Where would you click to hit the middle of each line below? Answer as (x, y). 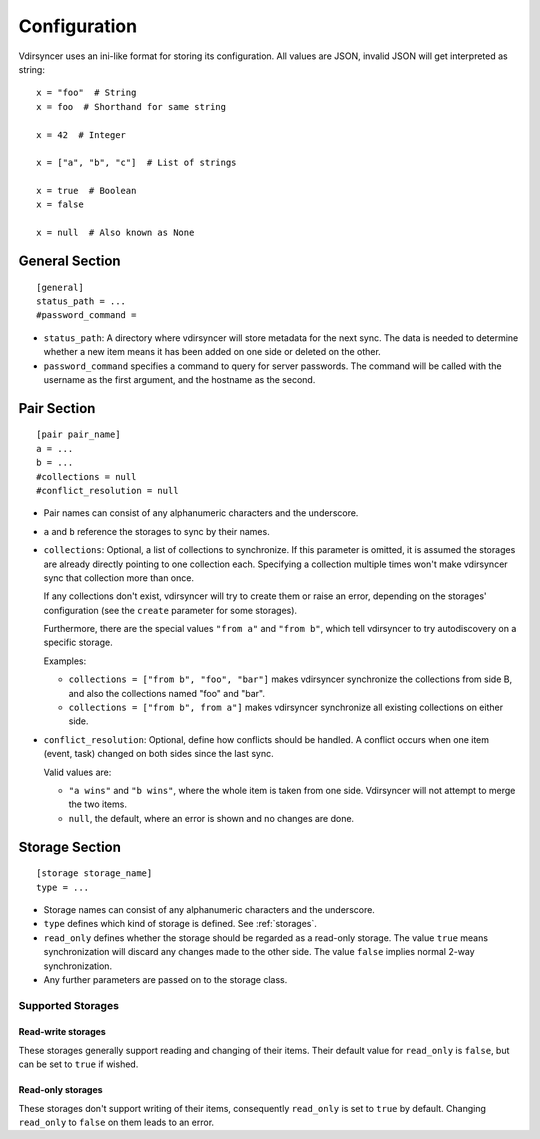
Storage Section (70, 846)
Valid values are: (77, 772)
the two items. (97, 804)
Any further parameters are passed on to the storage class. (165, 979)
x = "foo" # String (86, 93)
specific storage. (78, 642)
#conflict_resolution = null (107, 490)
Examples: (65, 661)
